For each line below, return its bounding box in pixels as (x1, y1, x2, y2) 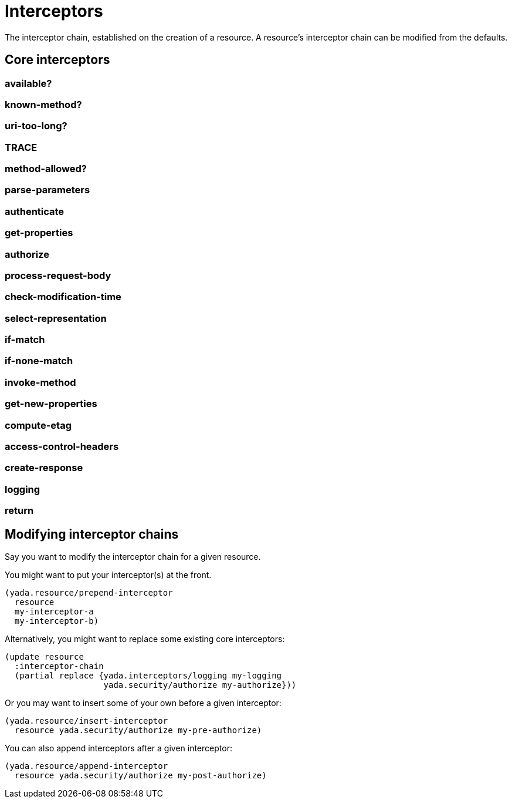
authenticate (5, 205, 65, 217)
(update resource (5, 651, 84, 661)
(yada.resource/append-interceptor (5, 761, 168, 771)
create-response (5, 462, 83, 474)
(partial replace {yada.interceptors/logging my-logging (14, 670, 282, 680)
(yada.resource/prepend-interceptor (5, 587, 173, 597)
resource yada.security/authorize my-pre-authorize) (14, 725, 262, 735)
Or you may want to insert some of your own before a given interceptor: (5, 697, 282, 708)
